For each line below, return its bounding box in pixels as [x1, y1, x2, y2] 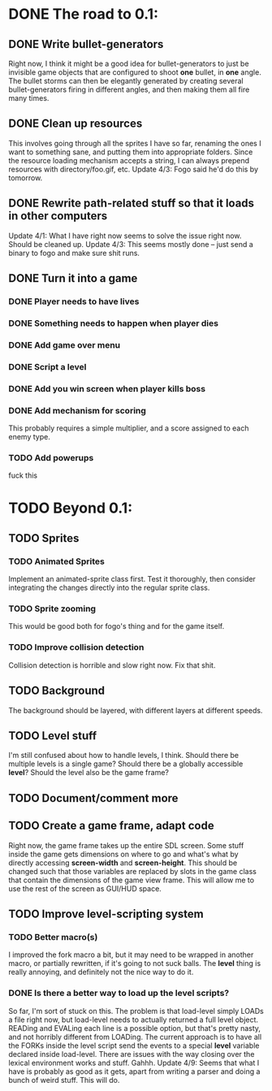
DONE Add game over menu [8, 339, 120, 350]
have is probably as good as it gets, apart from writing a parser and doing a [8, 1066, 261, 1076]
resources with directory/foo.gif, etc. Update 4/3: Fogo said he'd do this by [8, 164, 258, 174]
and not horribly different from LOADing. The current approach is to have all [8, 1032, 262, 1041]
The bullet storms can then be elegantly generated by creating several [8, 76, 244, 85]
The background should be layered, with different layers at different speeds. [8, 705, 263, 715]
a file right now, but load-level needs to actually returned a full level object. [8, 1015, 258, 1024]
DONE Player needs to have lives [8, 296, 140, 307]
